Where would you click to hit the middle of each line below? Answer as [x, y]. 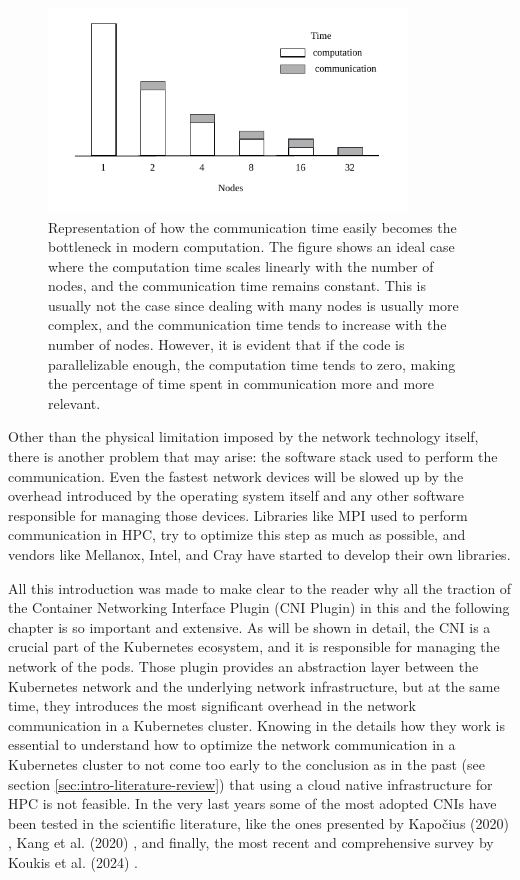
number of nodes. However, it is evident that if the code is [226, 344]
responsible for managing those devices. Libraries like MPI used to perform [238, 514]
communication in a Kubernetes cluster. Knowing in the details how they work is [257, 724]
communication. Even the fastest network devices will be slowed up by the [236, 475]
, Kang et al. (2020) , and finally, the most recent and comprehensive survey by [251, 842]
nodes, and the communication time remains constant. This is [237, 285]
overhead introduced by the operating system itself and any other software [236, 495]
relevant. [74, 402]
